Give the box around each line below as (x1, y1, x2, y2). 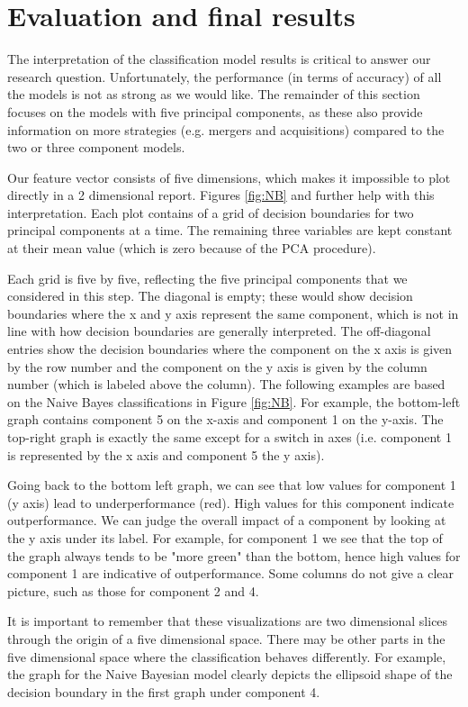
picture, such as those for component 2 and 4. (7, 581, 259, 600)
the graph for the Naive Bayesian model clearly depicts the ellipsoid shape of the (7, 665, 453, 684)
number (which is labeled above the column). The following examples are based (7, 375, 445, 394)
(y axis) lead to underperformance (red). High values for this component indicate (7, 493, 454, 512)
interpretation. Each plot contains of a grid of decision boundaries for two (7, 203, 414, 222)
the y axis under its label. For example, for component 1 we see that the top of (7, 528, 443, 547)
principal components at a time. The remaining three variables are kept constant (7, 221, 453, 240)
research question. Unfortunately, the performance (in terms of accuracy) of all (7, 67, 442, 86)
